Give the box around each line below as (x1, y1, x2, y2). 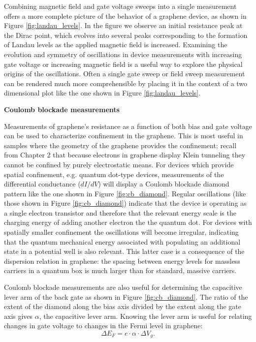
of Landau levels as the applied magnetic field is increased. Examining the (4, 39, 227, 50)
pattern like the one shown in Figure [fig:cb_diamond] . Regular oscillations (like (4, 188, 246, 198)
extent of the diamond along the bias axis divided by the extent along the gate (4, 301, 241, 311)
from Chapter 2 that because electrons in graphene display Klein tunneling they (4, 150, 246, 160)
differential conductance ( (4, 179, 81, 189)
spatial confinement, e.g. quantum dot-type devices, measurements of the (4, 169, 224, 179)
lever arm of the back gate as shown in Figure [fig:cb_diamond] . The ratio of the (4, 291, 248, 302)
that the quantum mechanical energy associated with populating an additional (4, 236, 241, 247)
